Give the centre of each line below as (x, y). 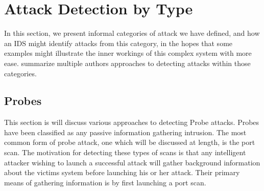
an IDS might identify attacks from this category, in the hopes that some (118, 43)
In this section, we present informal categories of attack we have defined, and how (132, 33)
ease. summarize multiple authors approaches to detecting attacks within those (127, 63)
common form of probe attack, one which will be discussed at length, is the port (130, 142)
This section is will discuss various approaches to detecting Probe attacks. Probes (132, 122)
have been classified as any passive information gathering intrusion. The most (125, 132)
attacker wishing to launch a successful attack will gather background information (132, 162)
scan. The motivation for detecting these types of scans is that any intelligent (125, 152)
